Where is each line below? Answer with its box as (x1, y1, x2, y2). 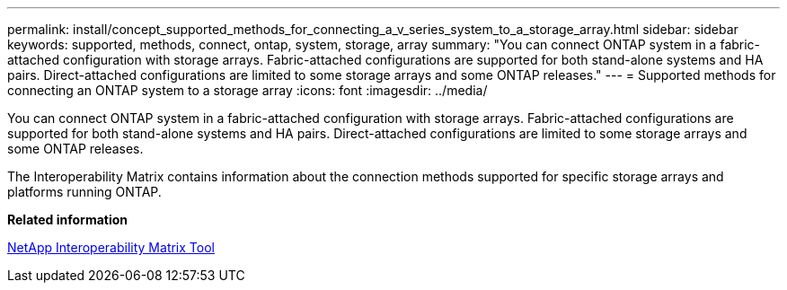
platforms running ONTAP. (7, 184, 162, 199)
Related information (7, 212, 128, 227)
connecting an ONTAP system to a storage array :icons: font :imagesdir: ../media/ (7, 83, 488, 98)
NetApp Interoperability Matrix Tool (7, 240, 215, 255)
